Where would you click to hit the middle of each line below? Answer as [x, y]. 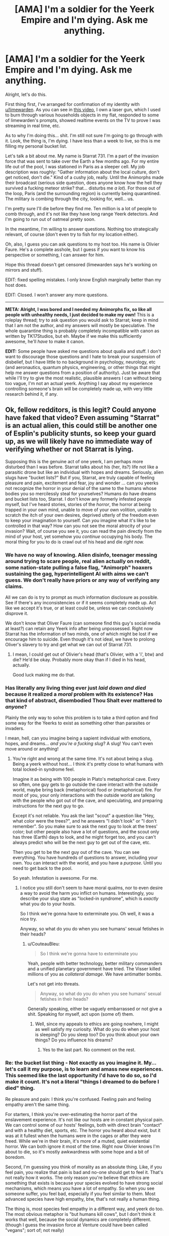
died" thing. [20, 1088]
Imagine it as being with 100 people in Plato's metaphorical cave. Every [86, 779]
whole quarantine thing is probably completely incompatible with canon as [82, 331]
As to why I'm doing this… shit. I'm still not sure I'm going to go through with [84, 135]
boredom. [15, 1157]
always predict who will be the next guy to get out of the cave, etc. [81, 842]
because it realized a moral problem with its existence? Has [79, 694]
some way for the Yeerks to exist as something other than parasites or [78, 723]
